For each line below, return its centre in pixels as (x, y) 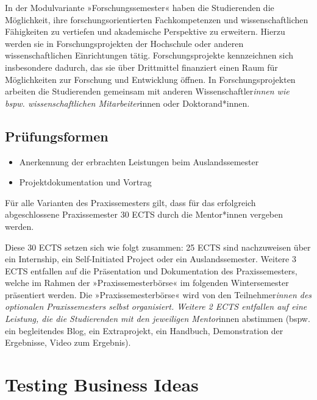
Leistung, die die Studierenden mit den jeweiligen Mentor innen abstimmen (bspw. (158, 319)
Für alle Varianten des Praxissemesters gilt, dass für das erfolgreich (130, 202)
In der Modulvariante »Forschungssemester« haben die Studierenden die (140, 7)
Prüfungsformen (57, 136)
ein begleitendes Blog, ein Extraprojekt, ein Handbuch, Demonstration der (144, 330)
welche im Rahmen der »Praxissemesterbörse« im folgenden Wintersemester (147, 283)
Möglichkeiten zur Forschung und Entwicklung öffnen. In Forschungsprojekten (150, 79)
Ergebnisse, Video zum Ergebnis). (68, 342)
